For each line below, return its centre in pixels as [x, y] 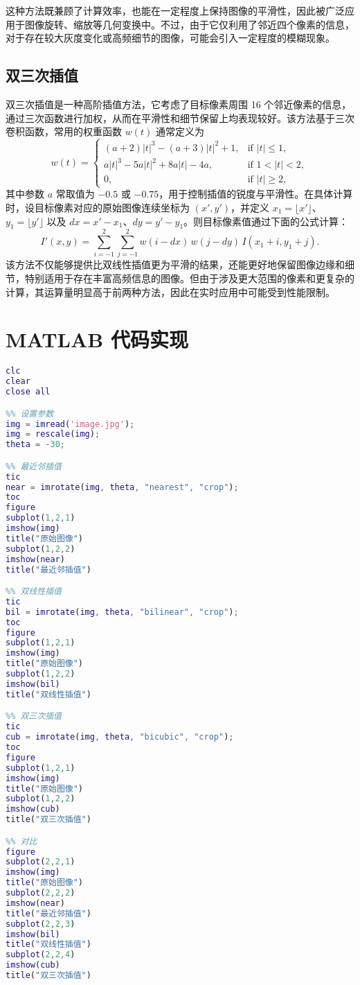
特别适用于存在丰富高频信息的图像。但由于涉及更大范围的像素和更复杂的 [189, 278]
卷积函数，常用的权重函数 [64, 131]
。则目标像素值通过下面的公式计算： [266, 221]
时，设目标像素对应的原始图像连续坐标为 [98, 207]
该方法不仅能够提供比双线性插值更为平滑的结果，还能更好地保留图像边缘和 [175, 264]
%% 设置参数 [30, 413]
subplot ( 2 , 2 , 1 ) [40, 862]
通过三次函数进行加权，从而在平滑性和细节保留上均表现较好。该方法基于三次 [180, 117]
